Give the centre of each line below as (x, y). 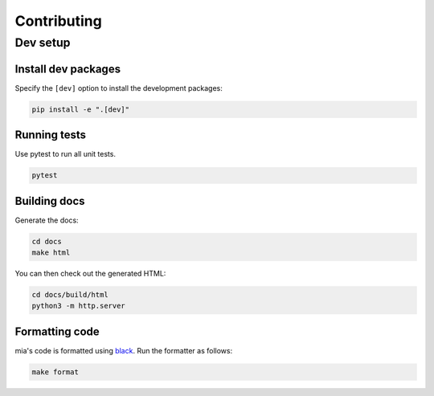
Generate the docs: (47, 220)
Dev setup (43, 43)
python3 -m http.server (79, 306)
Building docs (50, 201)
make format (55, 372)
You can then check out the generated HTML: (90, 274)
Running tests (51, 135)
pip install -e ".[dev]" (81, 109)
